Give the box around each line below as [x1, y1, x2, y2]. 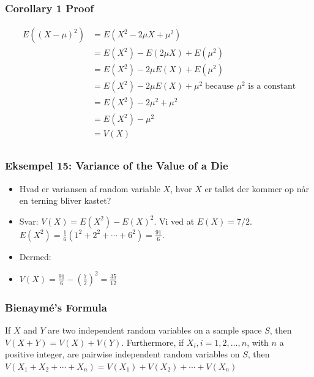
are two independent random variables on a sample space [48, 324, 262, 337]
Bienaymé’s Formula [5, 299, 107, 315]
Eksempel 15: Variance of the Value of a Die [5, 158, 228, 173]
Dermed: [19, 250, 51, 263]
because [205, 82, 234, 91]
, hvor [170, 182, 192, 195]
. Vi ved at [154, 214, 195, 227]
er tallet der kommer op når [204, 182, 309, 195]
